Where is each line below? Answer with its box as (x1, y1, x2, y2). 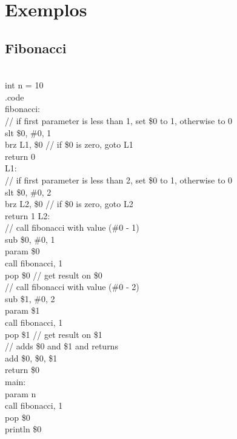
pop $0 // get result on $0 (5, 268, 102, 281)
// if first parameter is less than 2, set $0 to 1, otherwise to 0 (5, 173, 233, 186)
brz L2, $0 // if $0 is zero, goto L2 (5, 197, 133, 210)
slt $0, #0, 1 (5, 126, 52, 139)
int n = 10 (5, 79, 44, 91)
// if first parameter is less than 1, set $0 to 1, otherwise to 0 (5, 114, 233, 127)
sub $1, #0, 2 (5, 292, 55, 305)
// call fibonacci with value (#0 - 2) (5, 280, 139, 293)
